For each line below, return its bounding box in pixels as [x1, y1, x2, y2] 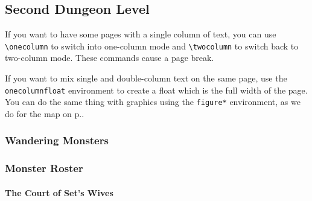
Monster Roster [5, 161, 83, 176]
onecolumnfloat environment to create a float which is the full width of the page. [5, 83, 308, 96]
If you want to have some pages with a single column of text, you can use [5, 28, 276, 40]
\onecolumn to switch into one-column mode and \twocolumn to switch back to [5, 39, 299, 52]
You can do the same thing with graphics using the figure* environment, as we [5, 95, 301, 108]
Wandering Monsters [5, 133, 109, 148]
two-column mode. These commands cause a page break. [5, 51, 214, 64]
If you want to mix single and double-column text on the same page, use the [5, 72, 287, 85]
